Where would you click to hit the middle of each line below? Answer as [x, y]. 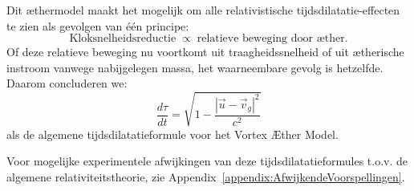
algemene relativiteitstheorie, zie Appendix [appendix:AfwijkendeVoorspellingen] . [206, 176]
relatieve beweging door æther [271, 39]
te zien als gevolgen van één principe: [98, 25]
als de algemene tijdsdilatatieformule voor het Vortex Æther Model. [172, 134]
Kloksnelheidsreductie [123, 39]
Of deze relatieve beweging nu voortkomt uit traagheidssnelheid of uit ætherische [205, 52]
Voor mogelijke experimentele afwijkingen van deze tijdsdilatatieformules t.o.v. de [207, 161]
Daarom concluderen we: [67, 83]
